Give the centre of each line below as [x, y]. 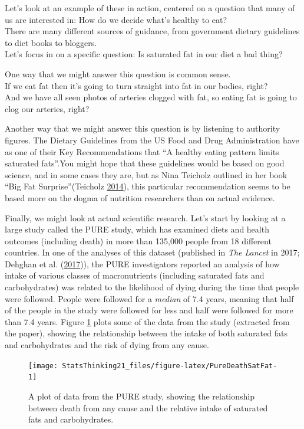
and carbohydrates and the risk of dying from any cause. [107, 345]
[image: [43, 366]
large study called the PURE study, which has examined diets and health [137, 229]
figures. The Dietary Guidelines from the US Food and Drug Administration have [152, 140]
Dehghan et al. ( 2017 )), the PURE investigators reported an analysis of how [142, 263]
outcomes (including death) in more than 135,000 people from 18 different [138, 240]
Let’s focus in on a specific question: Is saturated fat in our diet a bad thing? [144, 54]
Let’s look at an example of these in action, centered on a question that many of [150, 8]
